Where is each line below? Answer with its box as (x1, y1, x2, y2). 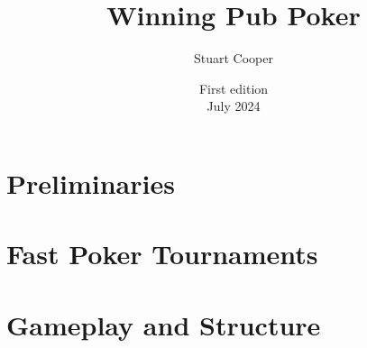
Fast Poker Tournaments (6, 235, 318, 272)
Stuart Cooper (194, 49, 273, 68)
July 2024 (206, 96, 261, 115)
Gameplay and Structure (6, 306, 321, 343)
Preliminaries (6, 164, 175, 201)
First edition (198, 78, 269, 97)
